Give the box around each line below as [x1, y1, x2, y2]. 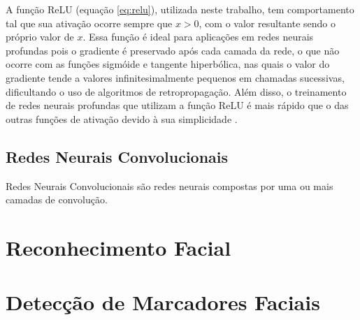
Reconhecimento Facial [6, 233, 231, 261]
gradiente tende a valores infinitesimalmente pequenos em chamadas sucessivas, [6, 70, 345, 85]
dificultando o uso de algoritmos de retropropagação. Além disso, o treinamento [6, 84, 347, 99]
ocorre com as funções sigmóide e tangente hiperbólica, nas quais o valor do [6, 57, 330, 71]
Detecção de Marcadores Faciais [6, 288, 320, 317]
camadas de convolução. [6, 192, 108, 207]
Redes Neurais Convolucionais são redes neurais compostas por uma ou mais [6, 178, 333, 193]
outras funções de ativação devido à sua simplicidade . [6, 111, 238, 126]
